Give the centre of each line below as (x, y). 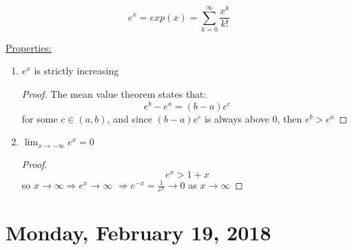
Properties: (29, 47)
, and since (130, 118)
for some (40, 118)
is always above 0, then (253, 118)
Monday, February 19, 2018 (138, 232)
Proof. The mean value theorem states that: (114, 94)
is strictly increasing (76, 71)
